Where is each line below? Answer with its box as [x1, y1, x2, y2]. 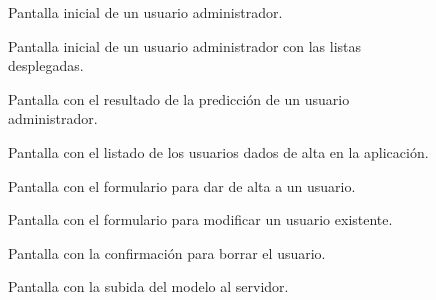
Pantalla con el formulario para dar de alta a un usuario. [8, 175, 356, 196]
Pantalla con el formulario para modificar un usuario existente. [8, 209, 393, 230]
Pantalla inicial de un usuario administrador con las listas [8, 35, 362, 56]
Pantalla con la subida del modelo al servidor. [8, 276, 289, 297]
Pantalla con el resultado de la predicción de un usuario [8, 88, 350, 109]
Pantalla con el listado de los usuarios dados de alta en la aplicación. [8, 141, 429, 162]
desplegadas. [8, 55, 84, 76]
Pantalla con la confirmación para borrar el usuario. [8, 242, 326, 263]
